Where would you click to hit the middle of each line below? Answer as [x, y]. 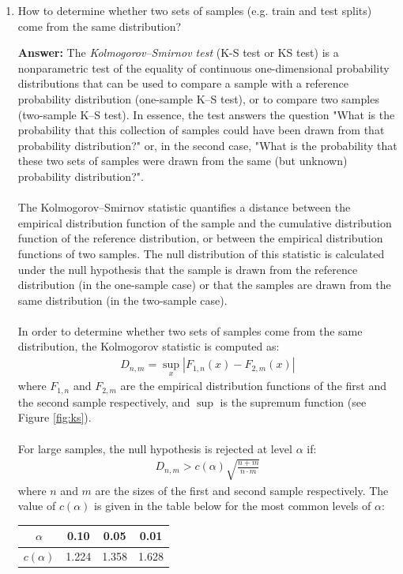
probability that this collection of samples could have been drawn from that [201, 130]
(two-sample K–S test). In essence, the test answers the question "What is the [206, 114]
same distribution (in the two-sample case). [122, 300]
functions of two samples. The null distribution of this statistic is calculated [201, 253]
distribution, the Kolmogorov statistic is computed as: [149, 346]
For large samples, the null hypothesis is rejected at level [155, 448]
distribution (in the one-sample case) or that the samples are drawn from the [204, 285]
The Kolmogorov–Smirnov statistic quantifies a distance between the [184, 207]
